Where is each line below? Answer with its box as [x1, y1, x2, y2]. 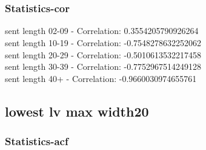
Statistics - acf [5, 134, 68, 149]
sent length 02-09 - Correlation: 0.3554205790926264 [5, 24, 199, 37]
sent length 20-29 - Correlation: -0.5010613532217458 [5, 48, 202, 61]
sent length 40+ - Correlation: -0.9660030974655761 [5, 72, 197, 84]
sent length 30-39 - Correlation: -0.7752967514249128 [5, 60, 202, 73]
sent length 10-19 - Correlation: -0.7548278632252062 [5, 36, 202, 49]
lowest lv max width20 [5, 101, 149, 120]
